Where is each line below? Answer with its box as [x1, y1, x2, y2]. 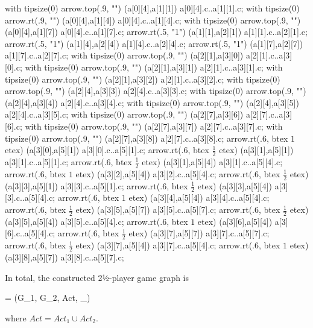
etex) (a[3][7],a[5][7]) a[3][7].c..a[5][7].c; [128, 227, 270, 239]
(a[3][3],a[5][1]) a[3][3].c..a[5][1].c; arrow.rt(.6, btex [5, 179, 188, 192]
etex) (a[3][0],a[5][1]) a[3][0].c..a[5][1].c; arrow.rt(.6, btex [5, 143, 209, 156]
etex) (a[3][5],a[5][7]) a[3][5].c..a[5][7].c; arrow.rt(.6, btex [75, 203, 280, 216]
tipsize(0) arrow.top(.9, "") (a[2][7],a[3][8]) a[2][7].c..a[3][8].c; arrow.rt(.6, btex [5, 131, 288, 144]
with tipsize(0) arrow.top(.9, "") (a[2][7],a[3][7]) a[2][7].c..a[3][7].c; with [25, 119, 283, 132]
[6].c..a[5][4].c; [5, 227, 55, 239]
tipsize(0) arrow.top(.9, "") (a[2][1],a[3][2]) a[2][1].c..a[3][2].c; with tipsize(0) [5, 72, 280, 85]
